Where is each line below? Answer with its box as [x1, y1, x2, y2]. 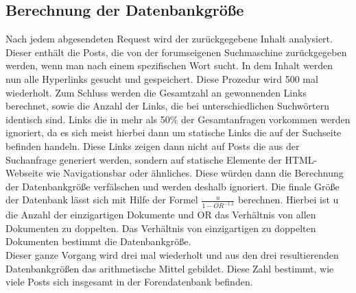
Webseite [5, 166, 43, 180]
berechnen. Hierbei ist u [237, 192, 339, 207]
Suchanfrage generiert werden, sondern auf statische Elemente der [5, 152, 282, 166]
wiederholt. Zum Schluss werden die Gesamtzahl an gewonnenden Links [5, 85, 307, 99]
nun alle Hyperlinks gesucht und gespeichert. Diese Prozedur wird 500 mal [5, 71, 318, 86]
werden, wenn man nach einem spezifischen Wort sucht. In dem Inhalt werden [5, 58, 333, 73]
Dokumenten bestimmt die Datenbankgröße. [5, 234, 191, 249]
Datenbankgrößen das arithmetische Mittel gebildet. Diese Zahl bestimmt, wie [5, 261, 334, 275]
